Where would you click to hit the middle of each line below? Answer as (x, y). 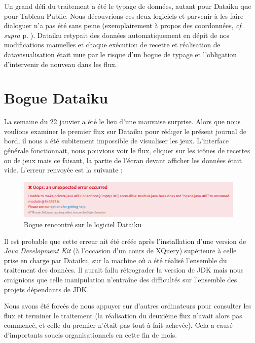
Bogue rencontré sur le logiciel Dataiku (83, 224)
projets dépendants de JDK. (47, 289)
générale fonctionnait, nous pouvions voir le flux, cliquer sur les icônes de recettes (127, 151)
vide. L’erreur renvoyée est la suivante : (63, 170)
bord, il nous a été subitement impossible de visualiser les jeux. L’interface (116, 141)
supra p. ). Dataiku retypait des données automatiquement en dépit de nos (117, 35)
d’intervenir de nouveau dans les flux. (60, 64)
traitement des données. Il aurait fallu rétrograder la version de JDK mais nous (124, 270)
